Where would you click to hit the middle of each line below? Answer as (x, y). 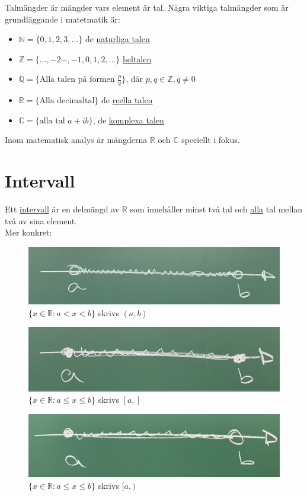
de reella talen (127, 100)
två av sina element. (41, 220)
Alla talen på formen (77, 80)
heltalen (137, 58)
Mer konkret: (28, 232)
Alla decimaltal (67, 101)
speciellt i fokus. (211, 140)
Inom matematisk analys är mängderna (76, 140)
